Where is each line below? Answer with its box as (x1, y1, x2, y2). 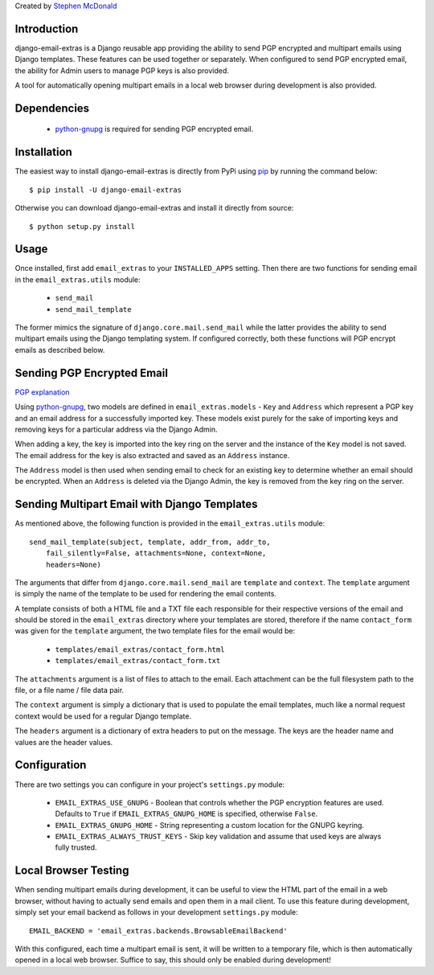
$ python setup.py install (29, 222, 136, 231)
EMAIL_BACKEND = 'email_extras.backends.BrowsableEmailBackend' (29, 926, 289, 936)
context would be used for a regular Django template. (14, 711, 192, 721)
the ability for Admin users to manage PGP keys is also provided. (14, 65, 229, 76)
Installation (14, 145, 72, 159)
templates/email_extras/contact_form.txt (55, 656, 221, 666)
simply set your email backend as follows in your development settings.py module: (14, 907, 299, 917)
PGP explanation (14, 387, 70, 397)
